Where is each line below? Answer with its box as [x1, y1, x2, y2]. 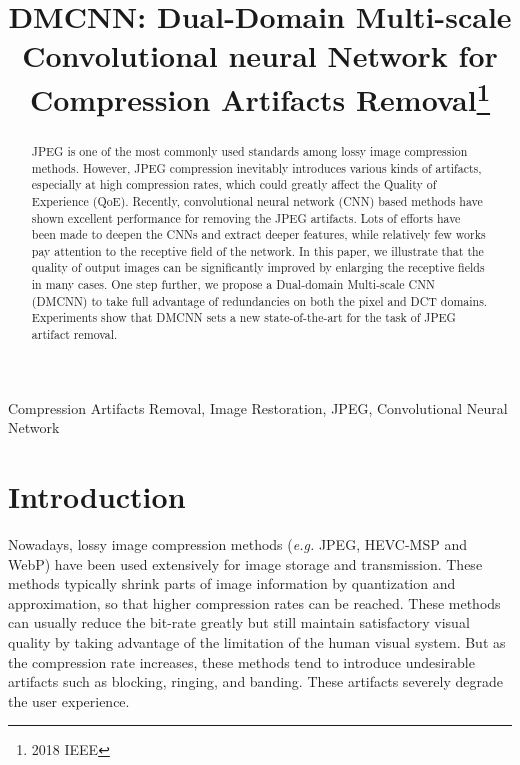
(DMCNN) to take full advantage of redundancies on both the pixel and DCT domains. [31, 292, 488, 309]
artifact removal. [31, 326, 118, 343]
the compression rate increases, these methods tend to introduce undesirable [8, 651, 475, 672]
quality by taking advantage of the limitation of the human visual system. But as [8, 632, 506, 653]
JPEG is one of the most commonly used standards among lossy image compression [31, 142, 468, 159]
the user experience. [8, 690, 130, 711]
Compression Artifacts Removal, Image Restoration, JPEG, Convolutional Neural [8, 397, 508, 418]
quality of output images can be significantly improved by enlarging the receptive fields [31, 259, 485, 276]
